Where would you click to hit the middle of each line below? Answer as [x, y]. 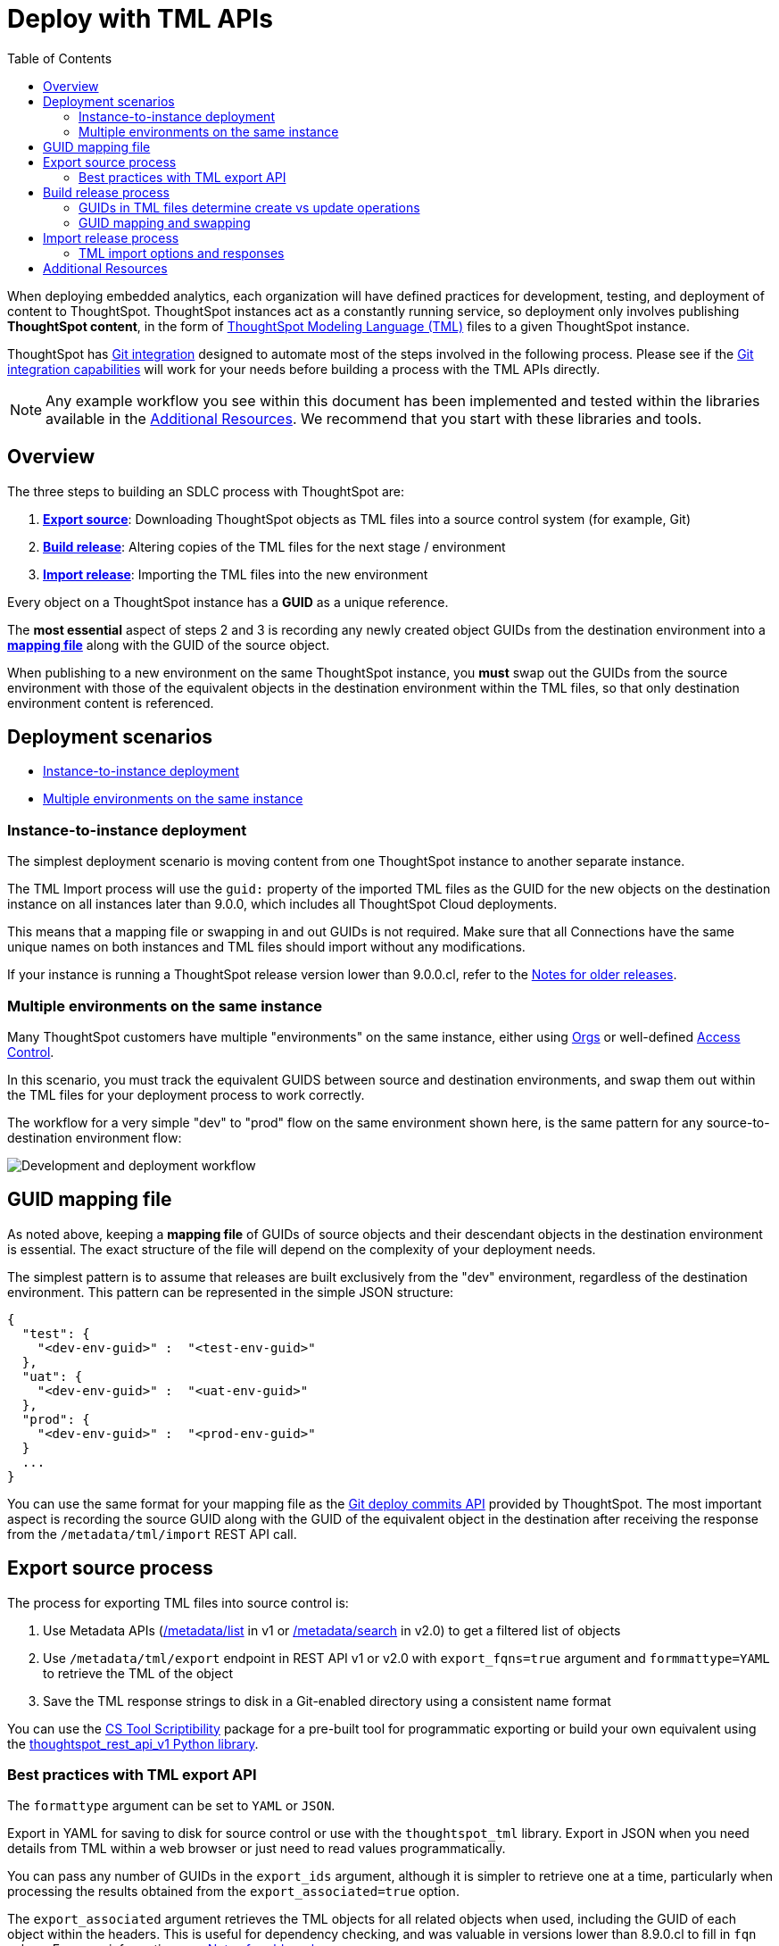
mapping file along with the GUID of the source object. [169, 645]
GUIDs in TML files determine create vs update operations [249, 207]
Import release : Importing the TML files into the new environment [236, 574]
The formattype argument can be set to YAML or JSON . [171, 1806]
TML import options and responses [182, 253]
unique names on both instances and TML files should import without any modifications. [266, 947]
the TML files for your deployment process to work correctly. [186, 1094]
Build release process [106, 192]
